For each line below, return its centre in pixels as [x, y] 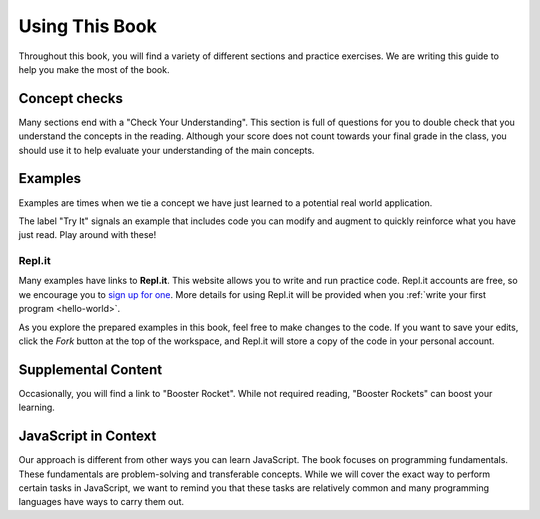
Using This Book [87, 26]
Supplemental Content [90, 369]
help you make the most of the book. [94, 69]
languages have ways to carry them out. [101, 502]
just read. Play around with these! [87, 235]
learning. [36, 407]
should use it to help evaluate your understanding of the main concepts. [166, 150]
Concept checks [71, 98]
